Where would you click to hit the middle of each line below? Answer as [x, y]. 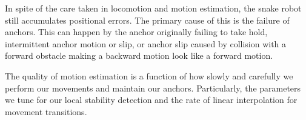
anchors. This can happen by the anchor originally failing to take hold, [136, 32]
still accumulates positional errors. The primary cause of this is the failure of [147, 20]
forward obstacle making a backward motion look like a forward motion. [139, 55]
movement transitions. [46, 111]
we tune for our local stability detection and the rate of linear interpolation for [151, 100]
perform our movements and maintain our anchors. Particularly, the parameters [153, 88]
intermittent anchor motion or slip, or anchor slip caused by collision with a [146, 43]
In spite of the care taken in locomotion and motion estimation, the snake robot [153, 8]
